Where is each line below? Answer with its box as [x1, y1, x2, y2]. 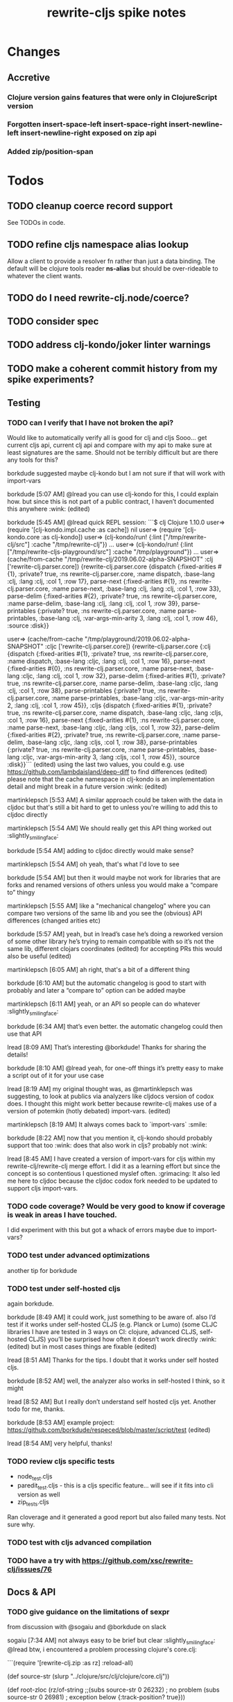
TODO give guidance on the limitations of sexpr [7, 1607, 170, 1617]
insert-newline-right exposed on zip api [19, 128, 157, 138]
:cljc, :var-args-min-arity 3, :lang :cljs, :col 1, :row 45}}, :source [21, 753, 200, 761]
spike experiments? [7, 373, 95, 385]
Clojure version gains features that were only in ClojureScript [7, 92, 217, 102]
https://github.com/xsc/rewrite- [82, 1556, 193, 1566]
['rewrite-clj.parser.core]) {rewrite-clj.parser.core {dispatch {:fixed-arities [7, 562, 216, 571]
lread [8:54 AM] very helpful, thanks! [7, 1439, 112, 1447]
